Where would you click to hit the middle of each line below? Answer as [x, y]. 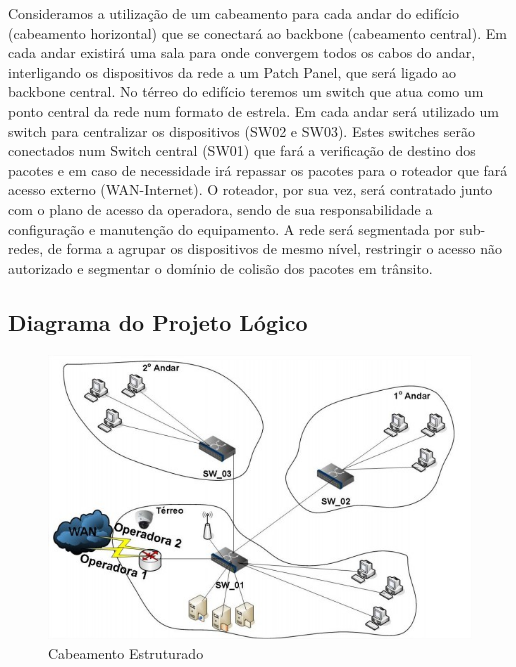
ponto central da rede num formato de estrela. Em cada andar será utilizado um [253, 110]
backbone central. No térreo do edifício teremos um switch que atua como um [246, 91]
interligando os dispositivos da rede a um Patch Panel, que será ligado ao [232, 71]
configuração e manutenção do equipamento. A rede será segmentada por [231, 228]
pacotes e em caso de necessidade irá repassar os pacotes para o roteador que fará [258, 169]
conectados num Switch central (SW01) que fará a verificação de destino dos [242, 150]
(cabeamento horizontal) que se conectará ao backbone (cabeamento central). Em [257, 32]
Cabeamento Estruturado [126, 652]
